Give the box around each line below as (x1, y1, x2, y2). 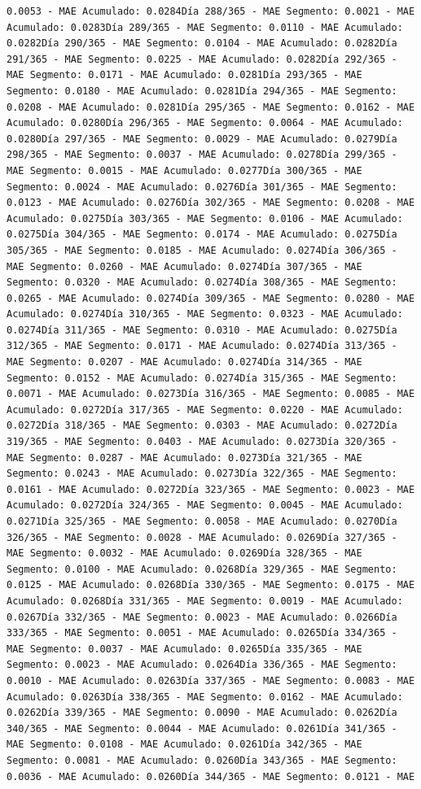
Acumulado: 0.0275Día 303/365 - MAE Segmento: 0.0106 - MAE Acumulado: (7, 212, 403, 224)
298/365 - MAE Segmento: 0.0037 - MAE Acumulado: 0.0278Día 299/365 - (7, 149, 397, 161)
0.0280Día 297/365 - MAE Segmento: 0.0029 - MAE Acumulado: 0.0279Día (7, 133, 397, 145)
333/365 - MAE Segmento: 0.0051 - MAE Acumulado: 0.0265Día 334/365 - (7, 627, 397, 639)
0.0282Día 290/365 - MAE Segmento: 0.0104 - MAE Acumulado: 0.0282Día (7, 37, 397, 50)
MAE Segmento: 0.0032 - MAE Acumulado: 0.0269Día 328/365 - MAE (7, 547, 362, 560)
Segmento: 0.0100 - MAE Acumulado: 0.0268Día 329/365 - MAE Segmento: (7, 563, 397, 575)
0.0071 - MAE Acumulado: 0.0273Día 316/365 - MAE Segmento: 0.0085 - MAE (7, 388, 415, 400)
